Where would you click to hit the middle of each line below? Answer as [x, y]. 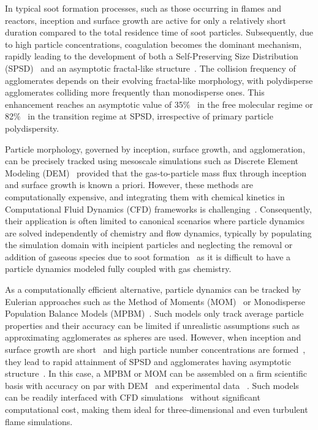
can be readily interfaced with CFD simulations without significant [133, 397]
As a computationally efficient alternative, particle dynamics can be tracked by [153, 289]
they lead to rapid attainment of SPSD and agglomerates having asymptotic [148, 361]
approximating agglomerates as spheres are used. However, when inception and [153, 337]
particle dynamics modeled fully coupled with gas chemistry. [118, 269]
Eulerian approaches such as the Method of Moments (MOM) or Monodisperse [155, 301]
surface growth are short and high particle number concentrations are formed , [155, 349]
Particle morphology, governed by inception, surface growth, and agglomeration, [155, 149]
